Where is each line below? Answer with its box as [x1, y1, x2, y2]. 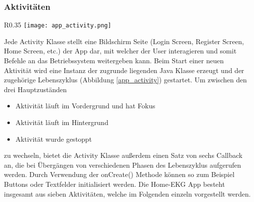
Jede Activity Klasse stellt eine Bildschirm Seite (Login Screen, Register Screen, [4, 36, 244, 46]
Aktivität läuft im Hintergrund [15, 117, 108, 127]
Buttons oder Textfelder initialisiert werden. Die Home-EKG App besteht [4, 179, 225, 189]
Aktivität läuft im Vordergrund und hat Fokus [15, 101, 155, 111]
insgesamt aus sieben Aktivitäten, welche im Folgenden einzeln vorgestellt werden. [4, 188, 251, 199]
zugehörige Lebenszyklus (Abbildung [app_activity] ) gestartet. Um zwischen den [4, 75, 247, 85]
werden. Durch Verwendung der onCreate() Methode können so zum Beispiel [4, 169, 235, 179]
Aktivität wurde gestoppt [15, 133, 92, 144]
